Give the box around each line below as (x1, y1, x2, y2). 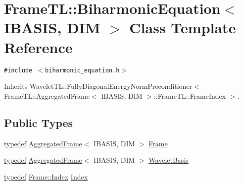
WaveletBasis (148, 155, 189, 165)
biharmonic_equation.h (45, 66, 120, 74)
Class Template (129, 17, 236, 38)
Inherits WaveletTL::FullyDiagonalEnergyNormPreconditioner (4, 81, 193, 91)
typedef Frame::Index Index (4, 171, 88, 182)
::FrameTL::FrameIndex (153, 90, 226, 101)
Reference (4, 37, 73, 57)
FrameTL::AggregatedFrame (4, 90, 90, 101)
